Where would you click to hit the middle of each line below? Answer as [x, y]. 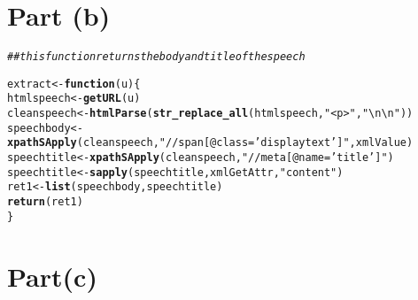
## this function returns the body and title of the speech [156, 57]
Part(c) [52, 276]
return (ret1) [45, 202]
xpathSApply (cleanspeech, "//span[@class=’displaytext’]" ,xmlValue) [210, 143]
